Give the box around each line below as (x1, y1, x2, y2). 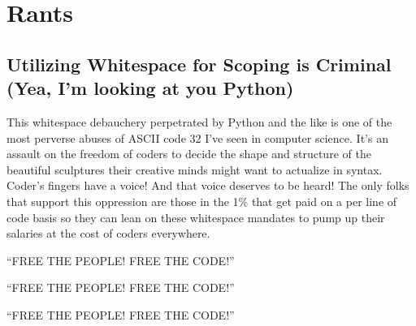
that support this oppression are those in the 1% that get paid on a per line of (6, 192, 397, 209)
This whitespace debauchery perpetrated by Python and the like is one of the (6, 113, 392, 130)
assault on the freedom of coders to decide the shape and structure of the (6, 145, 371, 162)
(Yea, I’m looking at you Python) (6, 75, 294, 101)
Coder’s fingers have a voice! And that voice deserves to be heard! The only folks (6, 177, 409, 194)
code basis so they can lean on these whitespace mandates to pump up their (6, 208, 385, 225)
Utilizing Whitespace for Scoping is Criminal (6, 51, 392, 76)
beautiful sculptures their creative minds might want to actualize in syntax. (6, 161, 383, 178)
